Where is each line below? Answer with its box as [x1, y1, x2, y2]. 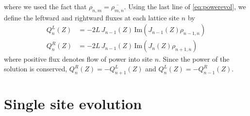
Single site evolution [4, 94, 142, 114]
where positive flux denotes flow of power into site [4, 54, 152, 64]
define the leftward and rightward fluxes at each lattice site [4, 12, 180, 22]
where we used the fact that [4, 1, 87, 11]
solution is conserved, [4, 64, 67, 74]
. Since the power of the [159, 54, 230, 64]
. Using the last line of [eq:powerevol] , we [124, 1, 246, 11]
